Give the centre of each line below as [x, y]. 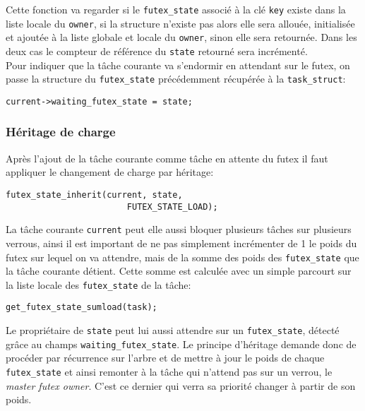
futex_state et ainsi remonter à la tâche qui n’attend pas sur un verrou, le [169, 371]
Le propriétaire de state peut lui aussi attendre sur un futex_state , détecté [173, 330]
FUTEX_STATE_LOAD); [172, 207]
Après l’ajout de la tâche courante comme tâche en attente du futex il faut [167, 158]
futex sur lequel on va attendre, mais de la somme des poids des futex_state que [182, 257]
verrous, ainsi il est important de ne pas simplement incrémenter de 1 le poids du [181, 243]
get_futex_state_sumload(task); [82, 308]
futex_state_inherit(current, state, [94, 195]
